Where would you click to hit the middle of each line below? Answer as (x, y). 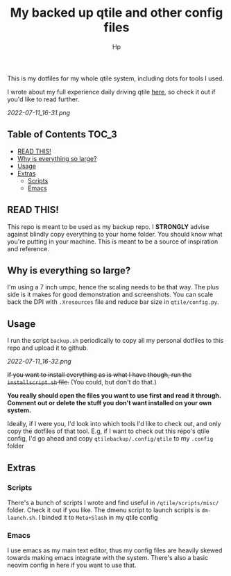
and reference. (28, 248)
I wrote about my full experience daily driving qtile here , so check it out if (111, 92)
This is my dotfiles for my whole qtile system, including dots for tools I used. (115, 78)
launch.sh (22, 518)
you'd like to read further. (43, 99)
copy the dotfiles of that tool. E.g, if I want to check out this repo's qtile (108, 431)
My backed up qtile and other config (117, 13)
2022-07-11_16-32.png (39, 362)
